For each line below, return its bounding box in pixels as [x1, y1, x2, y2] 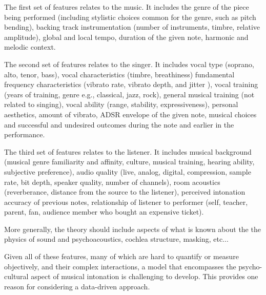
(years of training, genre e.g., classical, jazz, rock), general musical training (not [4, 89, 255, 99]
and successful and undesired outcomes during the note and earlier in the [4, 119, 234, 130]
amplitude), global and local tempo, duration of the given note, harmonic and [4, 31, 249, 42]
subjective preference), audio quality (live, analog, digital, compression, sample [4, 166, 251, 177]
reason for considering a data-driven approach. [4, 281, 150, 291]
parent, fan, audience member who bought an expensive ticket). [4, 206, 204, 217]
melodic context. [4, 41, 56, 52]
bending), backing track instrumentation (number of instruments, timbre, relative [4, 22, 260, 32]
